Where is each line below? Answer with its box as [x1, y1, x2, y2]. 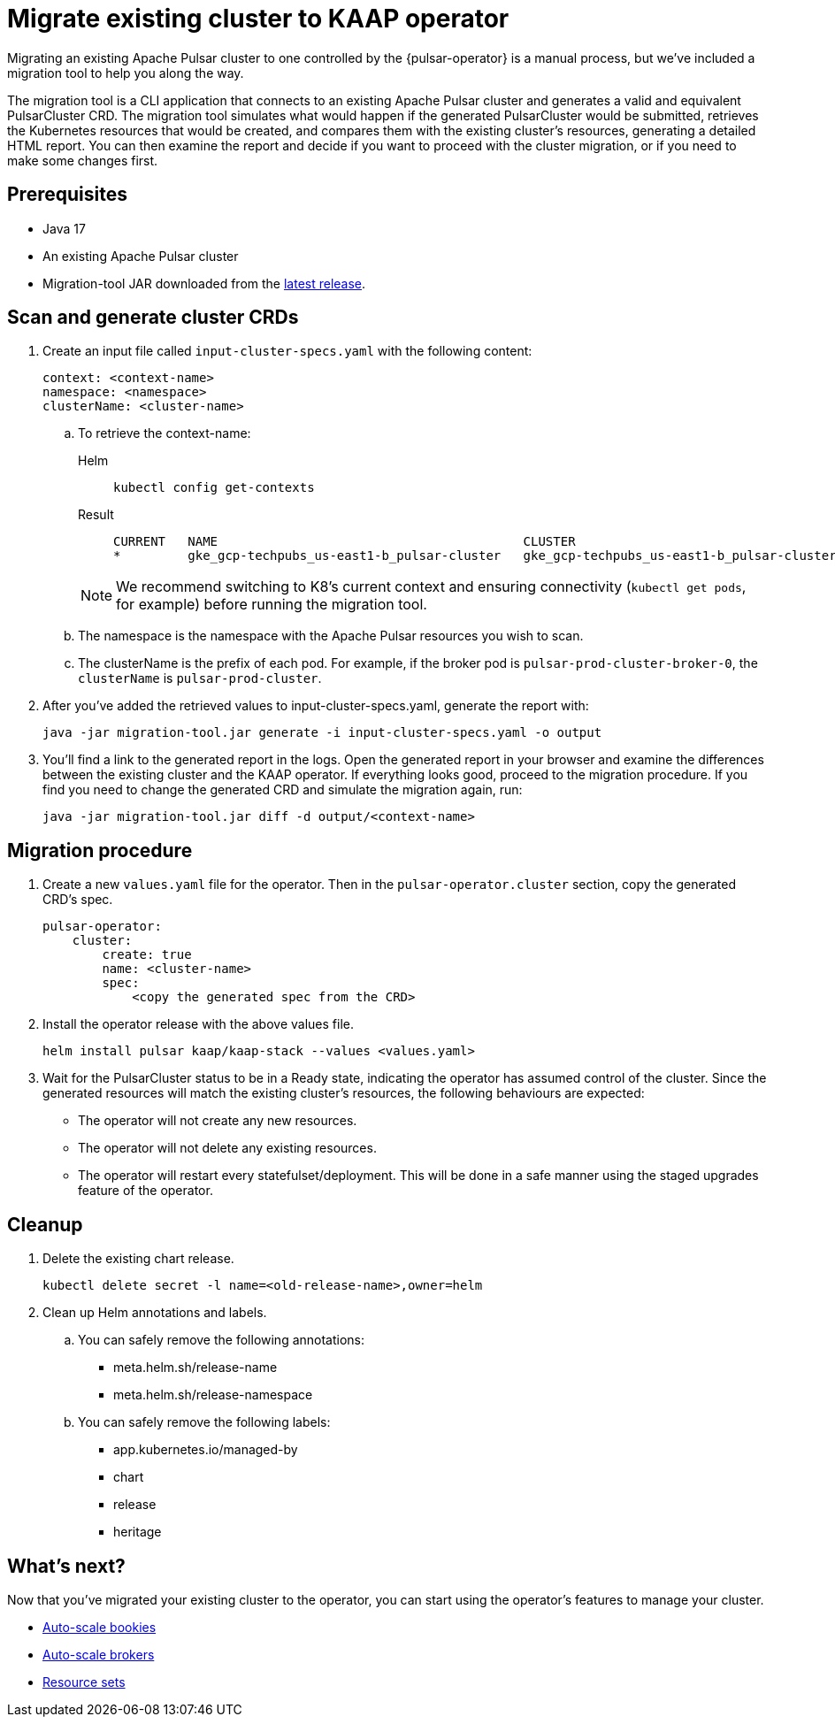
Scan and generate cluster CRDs [7, 306, 299, 329]
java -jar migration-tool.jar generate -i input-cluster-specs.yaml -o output [42, 725, 602, 740]
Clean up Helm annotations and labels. [42, 1305, 267, 1321]
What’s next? [7, 1554, 126, 1577]
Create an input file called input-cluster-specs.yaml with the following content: [42, 343, 532, 359]
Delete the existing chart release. [42, 1251, 234, 1267]
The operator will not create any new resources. [78, 1113, 357, 1129]
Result [78, 507, 114, 523]
